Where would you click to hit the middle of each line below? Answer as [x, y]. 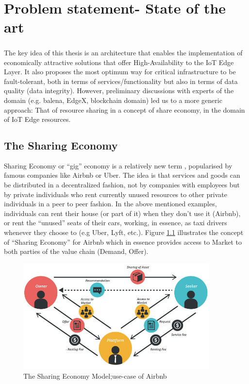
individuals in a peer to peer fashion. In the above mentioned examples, [110, 204]
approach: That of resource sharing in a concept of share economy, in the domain [124, 109]
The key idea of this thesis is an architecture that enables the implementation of [123, 52]
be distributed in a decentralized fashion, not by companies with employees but [122, 185]
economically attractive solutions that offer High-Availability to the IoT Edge [119, 62]
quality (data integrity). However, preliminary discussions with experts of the [119, 91]
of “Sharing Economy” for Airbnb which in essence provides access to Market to [123, 242]
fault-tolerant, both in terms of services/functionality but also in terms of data [121, 81]
